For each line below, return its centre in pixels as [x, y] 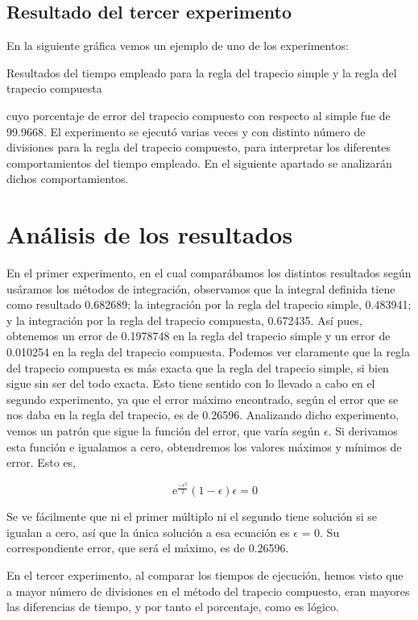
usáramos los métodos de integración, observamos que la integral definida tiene [201, 288]
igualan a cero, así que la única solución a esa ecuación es [148, 532]
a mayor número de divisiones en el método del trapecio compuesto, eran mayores [208, 591]
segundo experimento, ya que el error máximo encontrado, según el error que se [203, 399]
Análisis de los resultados [150, 234]
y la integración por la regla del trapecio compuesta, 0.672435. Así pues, [184, 320]
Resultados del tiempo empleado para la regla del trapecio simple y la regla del [202, 72]
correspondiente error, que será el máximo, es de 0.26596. [148, 548]
